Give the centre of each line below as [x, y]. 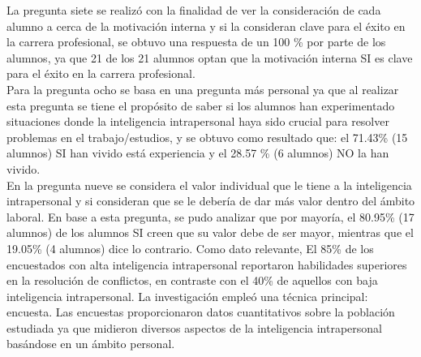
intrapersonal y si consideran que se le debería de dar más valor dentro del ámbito [211, 201]
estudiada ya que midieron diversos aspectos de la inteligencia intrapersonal [195, 327]
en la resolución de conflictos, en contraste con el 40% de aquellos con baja [192, 280]
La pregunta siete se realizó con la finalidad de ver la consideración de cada [194, 10]
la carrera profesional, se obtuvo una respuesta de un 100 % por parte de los [196, 42]
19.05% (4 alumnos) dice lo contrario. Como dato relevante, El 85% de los [190, 248]
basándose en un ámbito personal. [91, 344]
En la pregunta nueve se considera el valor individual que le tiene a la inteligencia [209, 185]
